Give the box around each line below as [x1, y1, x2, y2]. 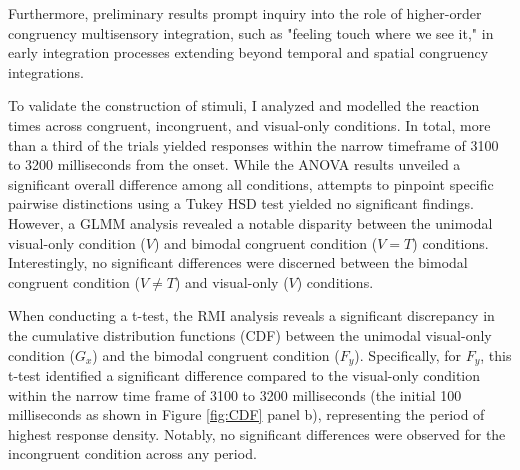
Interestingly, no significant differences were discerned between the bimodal [8, 252, 468, 273]
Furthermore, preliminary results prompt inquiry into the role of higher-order [8, 3, 482, 23]
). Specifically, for [354, 344, 461, 365]
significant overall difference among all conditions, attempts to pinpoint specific [8, 173, 494, 194]
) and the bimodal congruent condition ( [92, 344, 340, 365]
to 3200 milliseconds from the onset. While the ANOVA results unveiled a [8, 154, 461, 175]
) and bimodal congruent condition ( [153, 232, 378, 253]
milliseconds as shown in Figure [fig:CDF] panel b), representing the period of [8, 404, 485, 425]
